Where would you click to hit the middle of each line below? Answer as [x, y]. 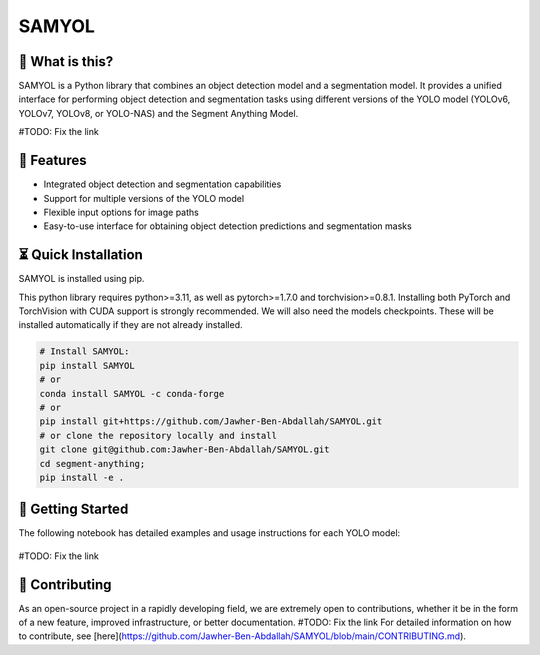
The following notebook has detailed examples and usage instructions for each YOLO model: [209, 533]
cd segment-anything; [92, 463]
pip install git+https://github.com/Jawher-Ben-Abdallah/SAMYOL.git [211, 421]
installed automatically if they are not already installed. [130, 325]
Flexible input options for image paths [121, 212]
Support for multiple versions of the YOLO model [144, 198]
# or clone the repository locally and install [158, 435]
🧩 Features [52, 160]
